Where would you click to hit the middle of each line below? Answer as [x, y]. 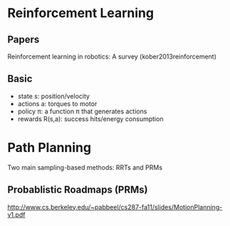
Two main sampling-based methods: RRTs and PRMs [85, 167]
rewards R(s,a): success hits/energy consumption [90, 118]
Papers [23, 40]
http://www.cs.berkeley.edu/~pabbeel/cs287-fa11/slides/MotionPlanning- [115, 207]
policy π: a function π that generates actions [82, 111]
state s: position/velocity [54, 96]
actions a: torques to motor [57, 103]
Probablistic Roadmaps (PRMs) [78, 190]
